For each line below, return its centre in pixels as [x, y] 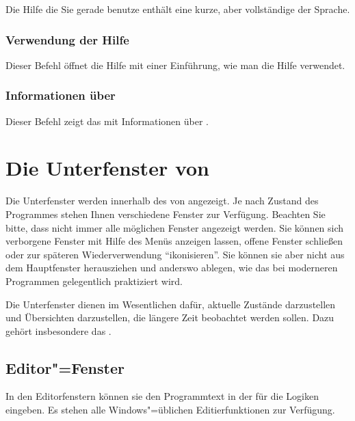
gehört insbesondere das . [58, 330]
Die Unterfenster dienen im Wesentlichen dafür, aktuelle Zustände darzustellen [171, 304]
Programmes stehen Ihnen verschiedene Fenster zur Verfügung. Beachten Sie [166, 214]
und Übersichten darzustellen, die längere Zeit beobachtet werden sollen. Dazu [170, 317]
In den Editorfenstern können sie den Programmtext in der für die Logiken [162, 396]
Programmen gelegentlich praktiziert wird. [94, 281]
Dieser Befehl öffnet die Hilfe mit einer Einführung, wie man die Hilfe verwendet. [175, 65]
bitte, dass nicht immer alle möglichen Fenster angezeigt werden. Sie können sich [175, 227]
